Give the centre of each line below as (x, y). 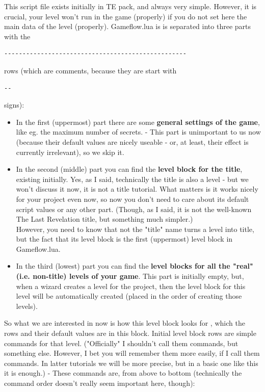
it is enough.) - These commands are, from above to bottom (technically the (123, 373)
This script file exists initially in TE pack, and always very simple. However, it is (130, 6)
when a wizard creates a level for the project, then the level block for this (131, 286)
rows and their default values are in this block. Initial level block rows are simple (130, 333)
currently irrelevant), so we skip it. (70, 152)
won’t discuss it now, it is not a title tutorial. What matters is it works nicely (137, 189)
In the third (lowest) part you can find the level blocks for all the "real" (135, 266)
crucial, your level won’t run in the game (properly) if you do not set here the (126, 16)
